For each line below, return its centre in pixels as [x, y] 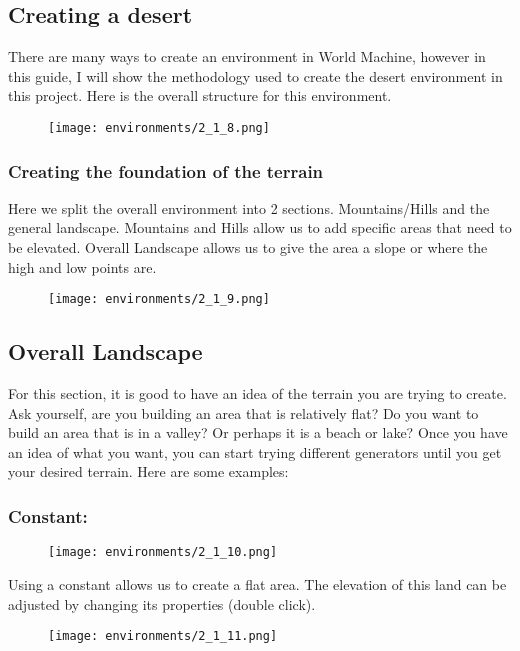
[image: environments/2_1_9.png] [159, 299]
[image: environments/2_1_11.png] [163, 636]
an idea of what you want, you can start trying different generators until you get [255, 451]
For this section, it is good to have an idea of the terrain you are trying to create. [257, 393]
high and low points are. [82, 266]
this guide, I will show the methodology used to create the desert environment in [255, 75]
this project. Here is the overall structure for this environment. [200, 95]
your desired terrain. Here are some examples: [148, 471]
